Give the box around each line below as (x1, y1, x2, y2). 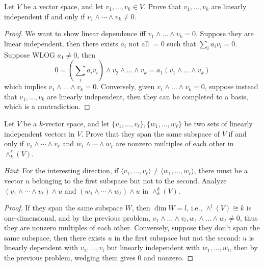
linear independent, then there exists (4, 38, 118, 48)
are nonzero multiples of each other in (115, 138, 234, 149)
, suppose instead (204, 81, 258, 92)
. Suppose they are (196, 28, 254, 39)
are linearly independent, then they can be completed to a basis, (47, 91, 248, 101)
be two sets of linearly (184, 118, 253, 128)
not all (128, 38, 149, 48)
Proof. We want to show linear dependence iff (4, 28, 146, 39)
